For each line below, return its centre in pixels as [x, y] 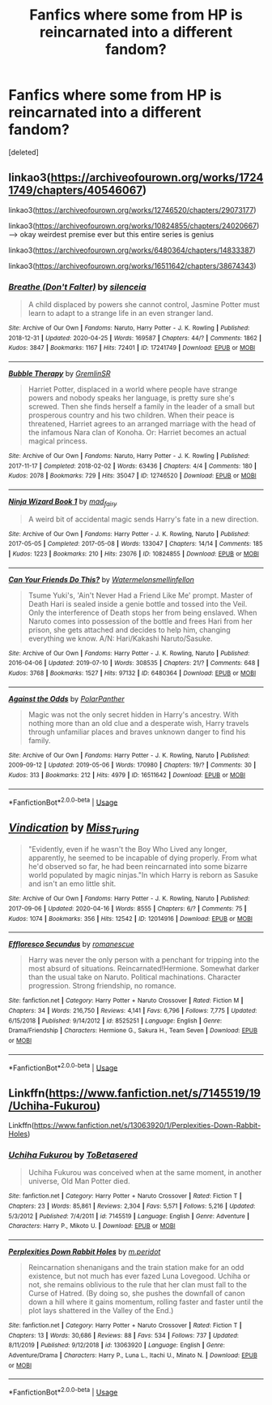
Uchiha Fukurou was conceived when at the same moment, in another [145, 1173]
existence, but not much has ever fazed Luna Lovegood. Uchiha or [139, 1276]
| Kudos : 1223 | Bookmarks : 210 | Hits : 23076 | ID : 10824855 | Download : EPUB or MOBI [134, 554]
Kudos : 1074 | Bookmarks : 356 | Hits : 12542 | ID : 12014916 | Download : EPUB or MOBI [131, 919]
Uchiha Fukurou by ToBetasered [73, 1155]
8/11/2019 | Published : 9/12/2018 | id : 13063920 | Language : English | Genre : [117, 1346]
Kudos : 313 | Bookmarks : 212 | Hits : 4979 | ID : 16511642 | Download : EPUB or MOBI [127, 776]
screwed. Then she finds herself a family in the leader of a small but [141, 407]
